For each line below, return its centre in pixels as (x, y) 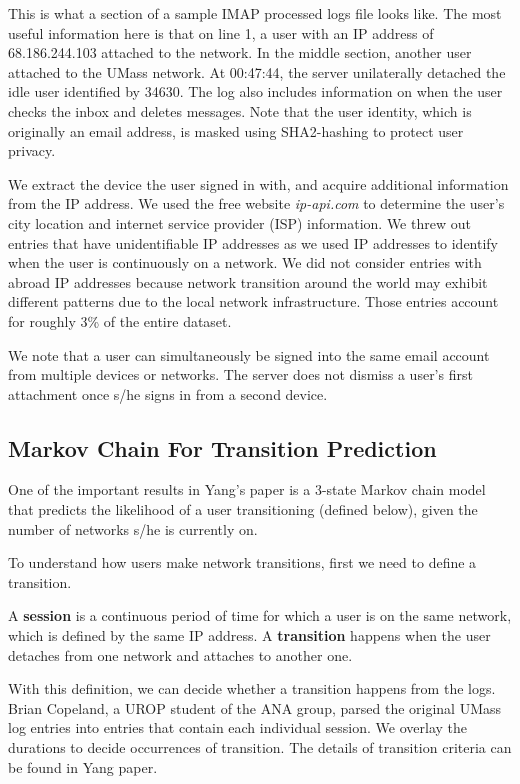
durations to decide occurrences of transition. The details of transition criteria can (260, 747)
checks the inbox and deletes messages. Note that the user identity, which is (240, 110)
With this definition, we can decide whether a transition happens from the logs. (252, 688)
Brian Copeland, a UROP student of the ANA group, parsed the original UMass (255, 707)
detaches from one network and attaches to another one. (180, 654)
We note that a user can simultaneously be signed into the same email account (249, 354)
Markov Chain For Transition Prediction (222, 447)
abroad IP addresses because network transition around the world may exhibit (248, 281)
